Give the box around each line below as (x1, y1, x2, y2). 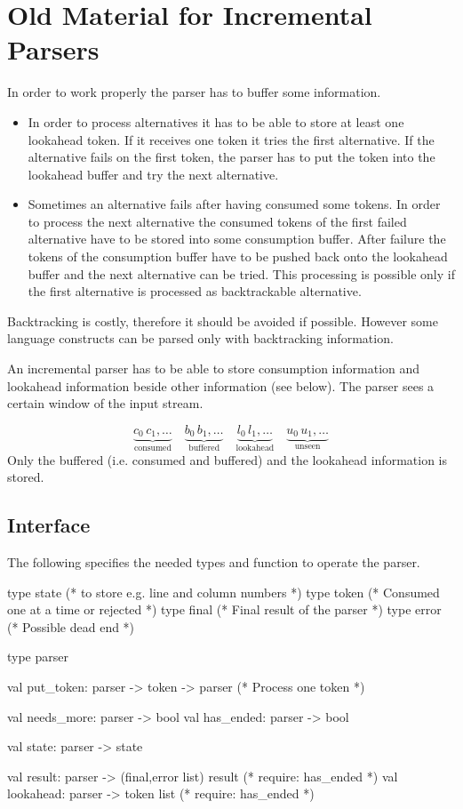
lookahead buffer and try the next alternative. (28, 164, 279, 183)
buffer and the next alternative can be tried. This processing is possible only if (28, 264, 455, 283)
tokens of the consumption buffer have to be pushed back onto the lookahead (28, 247, 448, 266)
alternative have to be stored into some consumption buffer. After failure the (28, 229, 446, 248)
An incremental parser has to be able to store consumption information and (7, 359, 420, 378)
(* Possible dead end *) (7, 617, 135, 636)
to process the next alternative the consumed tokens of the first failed (28, 212, 407, 230)
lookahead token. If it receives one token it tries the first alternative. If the (28, 130, 435, 148)
